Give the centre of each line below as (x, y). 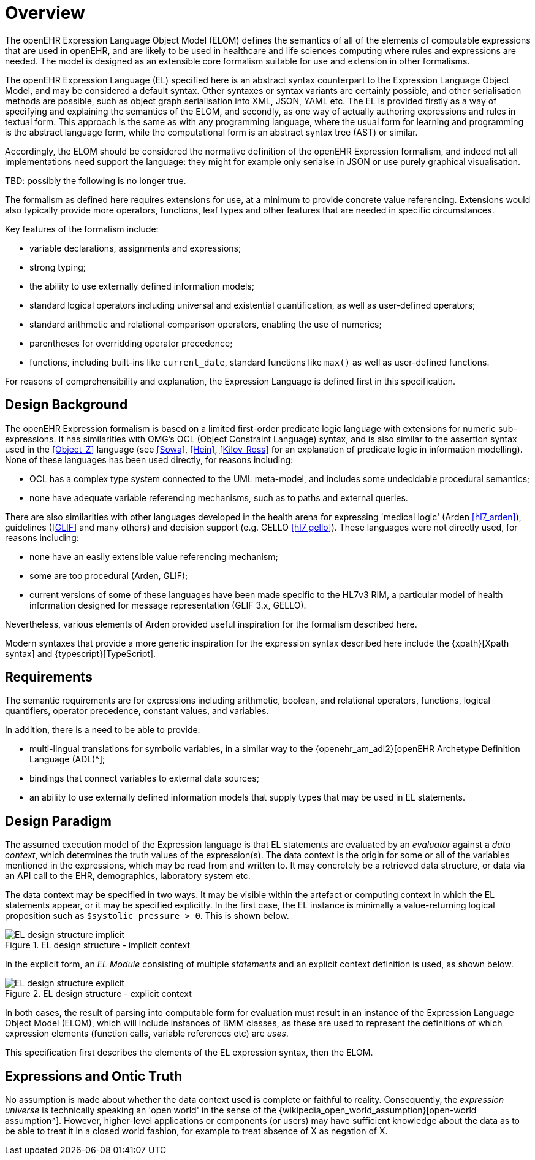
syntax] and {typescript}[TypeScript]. (81, 653)
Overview (45, 13)
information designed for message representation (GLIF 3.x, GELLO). (168, 605)
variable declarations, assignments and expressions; (135, 248)
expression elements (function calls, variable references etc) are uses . (147, 1034)
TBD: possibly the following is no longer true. (96, 180)
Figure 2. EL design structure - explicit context (98, 994)
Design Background (66, 405)
